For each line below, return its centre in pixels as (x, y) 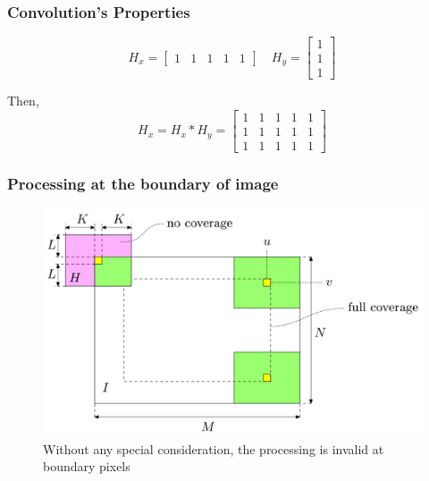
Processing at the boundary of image (143, 183)
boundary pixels (87, 466)
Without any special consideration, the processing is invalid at (214, 448)
